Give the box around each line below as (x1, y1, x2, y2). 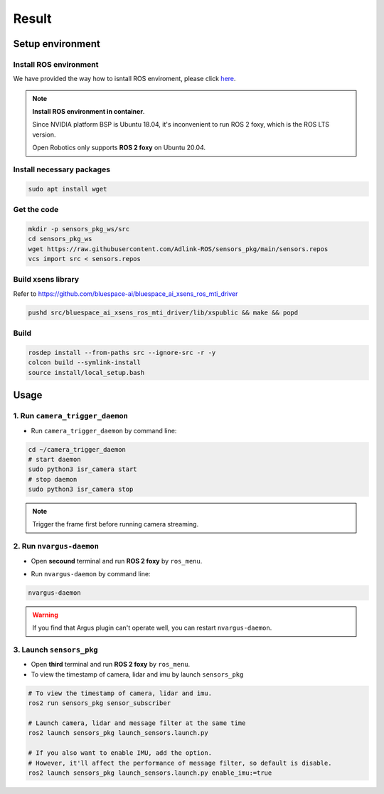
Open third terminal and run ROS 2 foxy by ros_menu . (31, 660, 191, 669)
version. (32, 130, 56, 139)
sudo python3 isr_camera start (28, 465, 138, 473)
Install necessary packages (13, 164, 110, 174)
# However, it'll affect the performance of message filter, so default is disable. (28, 758, 332, 767)
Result (13, 11, 53, 26)
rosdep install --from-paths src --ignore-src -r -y (28, 349, 216, 356)
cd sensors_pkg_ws (28, 235, 92, 243)
